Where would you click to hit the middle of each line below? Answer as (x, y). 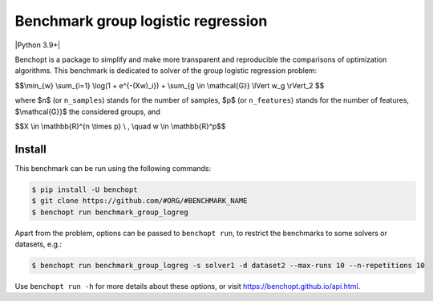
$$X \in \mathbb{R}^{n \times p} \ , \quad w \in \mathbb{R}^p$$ (120, 126)
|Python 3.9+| (38, 45)
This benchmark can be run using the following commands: (113, 168)
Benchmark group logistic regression (141, 21)
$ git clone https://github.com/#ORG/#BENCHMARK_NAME (140, 201)
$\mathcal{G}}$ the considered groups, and (87, 112)
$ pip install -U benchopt (85, 189)
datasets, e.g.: (38, 244)
